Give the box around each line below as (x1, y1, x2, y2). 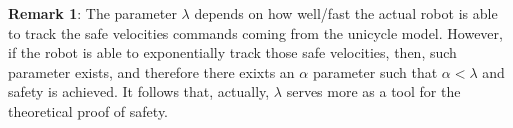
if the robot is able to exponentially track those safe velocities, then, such (8, 42, 457, 63)
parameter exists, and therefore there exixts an (8, 61, 295, 82)
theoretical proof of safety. (8, 100, 169, 121)
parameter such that (312, 61, 438, 82)
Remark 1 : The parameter (8, 3, 177, 23)
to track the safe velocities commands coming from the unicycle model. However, (8, 22, 503, 43)
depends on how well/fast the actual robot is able (194, 3, 498, 23)
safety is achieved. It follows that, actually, (8, 81, 270, 102)
